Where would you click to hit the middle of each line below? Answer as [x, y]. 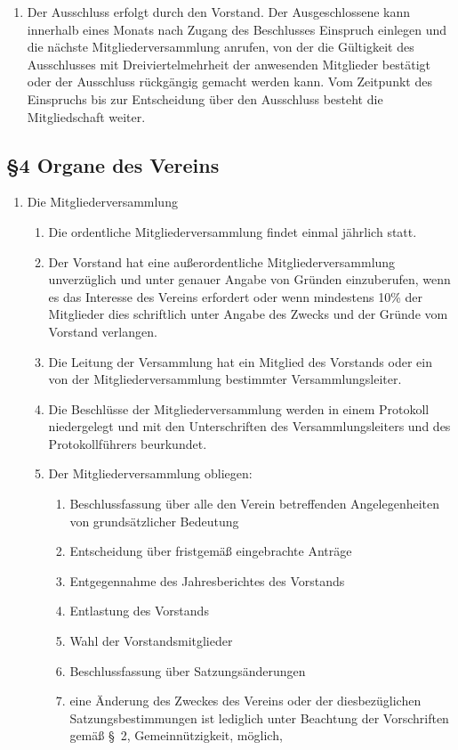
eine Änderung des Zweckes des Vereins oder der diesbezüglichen [245, 701]
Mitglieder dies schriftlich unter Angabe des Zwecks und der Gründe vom [248, 314]
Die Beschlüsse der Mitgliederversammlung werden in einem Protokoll [239, 408]
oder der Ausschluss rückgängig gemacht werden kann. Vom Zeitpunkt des [229, 82]
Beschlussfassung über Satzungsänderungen [188, 670]
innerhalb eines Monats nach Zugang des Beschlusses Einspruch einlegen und [237, 29]
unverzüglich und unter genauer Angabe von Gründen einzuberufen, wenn [249, 279]
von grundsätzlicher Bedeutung [154, 521]
